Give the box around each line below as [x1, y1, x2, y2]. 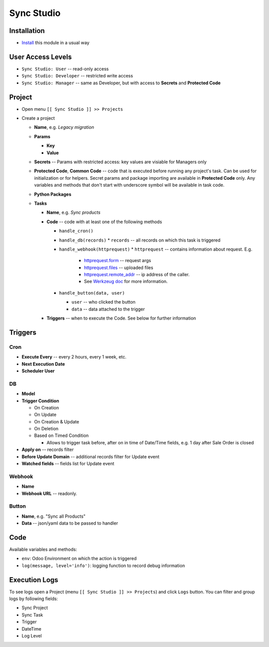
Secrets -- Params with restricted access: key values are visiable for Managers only [34, 159, 207, 165]
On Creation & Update [34, 418, 79, 424]
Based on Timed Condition [34, 432, 89, 439]
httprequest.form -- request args [84, 258, 151, 264]
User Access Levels [9, 52, 72, 61]
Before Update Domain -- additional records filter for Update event [21, 453, 159, 459]
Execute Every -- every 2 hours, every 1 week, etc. [21, 354, 127, 360]
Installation [9, 26, 45, 35]
